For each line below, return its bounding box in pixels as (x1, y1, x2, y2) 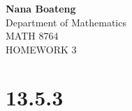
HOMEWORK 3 (6, 42, 77, 56)
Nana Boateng (6, 1, 76, 15)
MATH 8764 (6, 28, 59, 43)
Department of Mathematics (6, 15, 126, 29)
